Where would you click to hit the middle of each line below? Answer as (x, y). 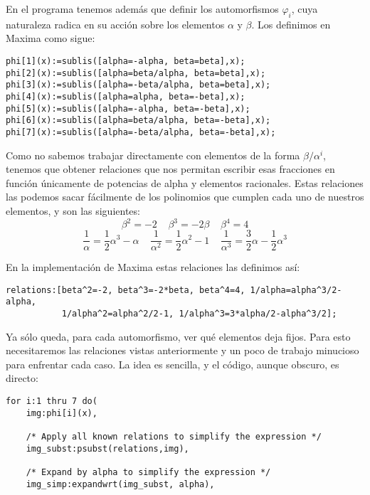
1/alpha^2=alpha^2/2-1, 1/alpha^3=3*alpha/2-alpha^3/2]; (199, 314)
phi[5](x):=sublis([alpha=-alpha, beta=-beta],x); (128, 108)
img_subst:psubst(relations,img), (107, 448)
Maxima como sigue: (51, 38)
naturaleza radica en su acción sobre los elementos (115, 24)
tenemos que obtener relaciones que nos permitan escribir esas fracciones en (170, 169)
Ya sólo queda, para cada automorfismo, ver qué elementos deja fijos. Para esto (178, 336)
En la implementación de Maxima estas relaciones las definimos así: (153, 267)
